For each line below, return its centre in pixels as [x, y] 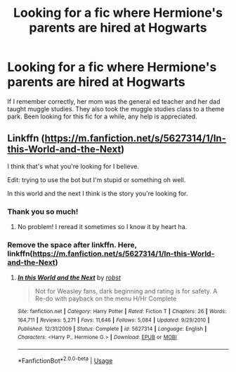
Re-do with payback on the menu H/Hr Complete [106, 298]
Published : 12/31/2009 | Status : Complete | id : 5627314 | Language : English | [112, 329]
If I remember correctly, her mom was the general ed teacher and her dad [114, 101]
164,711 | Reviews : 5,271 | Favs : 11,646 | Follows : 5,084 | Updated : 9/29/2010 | [113, 320]
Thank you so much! [43, 212]
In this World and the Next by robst [69, 277]
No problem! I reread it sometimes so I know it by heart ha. [102, 227]
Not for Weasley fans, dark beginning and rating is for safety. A [126, 291]
